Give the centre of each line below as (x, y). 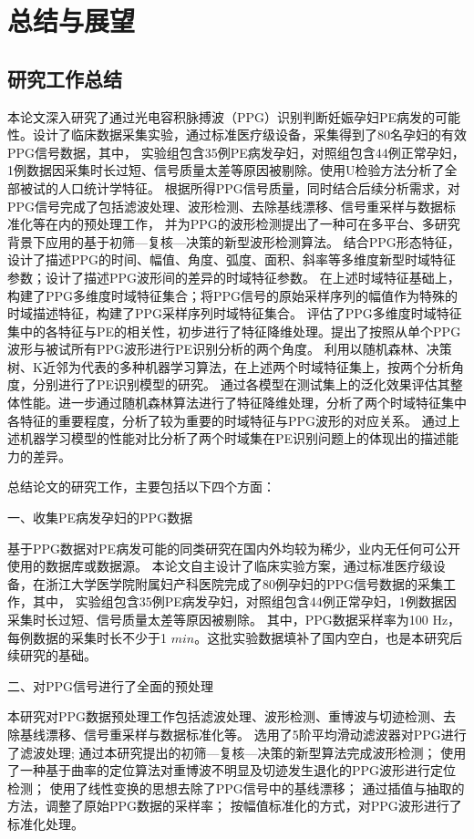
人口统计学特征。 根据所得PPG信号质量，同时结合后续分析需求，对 (259, 187)
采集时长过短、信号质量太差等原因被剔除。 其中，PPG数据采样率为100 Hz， (234, 620)
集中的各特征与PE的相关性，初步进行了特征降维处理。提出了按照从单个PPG (234, 331)
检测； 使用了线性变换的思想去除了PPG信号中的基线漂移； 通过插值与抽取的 (236, 787)
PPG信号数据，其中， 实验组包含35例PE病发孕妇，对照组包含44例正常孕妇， (236, 152)
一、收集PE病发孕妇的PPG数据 (100, 518)
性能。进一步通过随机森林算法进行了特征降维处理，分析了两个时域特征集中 (243, 403)
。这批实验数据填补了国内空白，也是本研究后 (329, 637)
